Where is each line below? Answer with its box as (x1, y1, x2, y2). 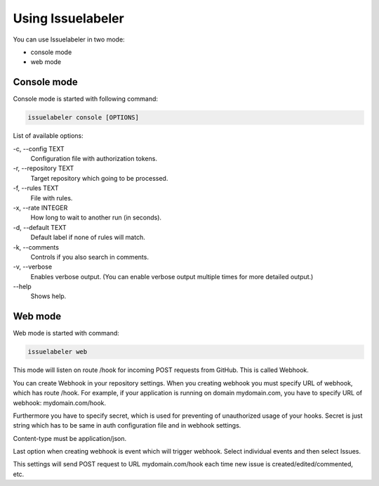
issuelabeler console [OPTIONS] (27, 113, 140, 122)
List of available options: (13, 132, 84, 140)
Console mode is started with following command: (13, 95, 158, 103)
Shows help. (30, 292, 67, 300)
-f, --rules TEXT (13, 184, 59, 193)
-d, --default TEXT (13, 223, 67, 231)
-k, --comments (13, 243, 60, 251)
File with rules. (30, 193, 73, 202)
